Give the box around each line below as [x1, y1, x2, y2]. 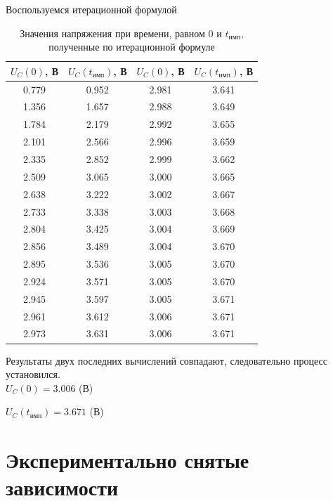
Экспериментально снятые [6, 445, 249, 474]
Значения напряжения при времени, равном [20, 25, 205, 40]
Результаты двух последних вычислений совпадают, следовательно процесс [6, 353, 327, 367]
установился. [6, 367, 60, 382]
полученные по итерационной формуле [48, 39, 215, 54]
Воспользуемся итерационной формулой [6, 2, 177, 16]
